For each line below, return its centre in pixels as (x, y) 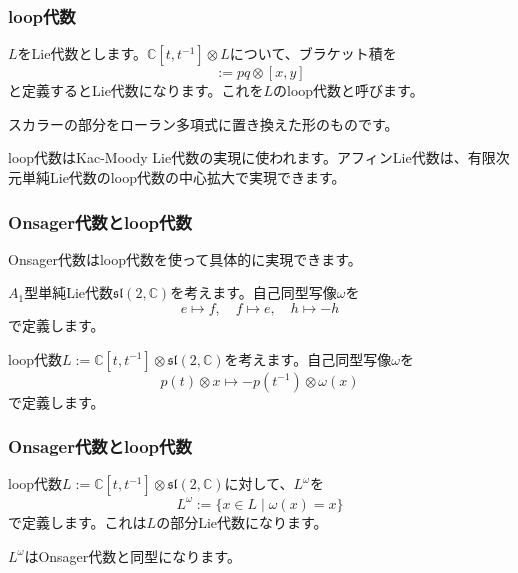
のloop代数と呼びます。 (348, 90)
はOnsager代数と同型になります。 (132, 555)
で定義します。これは (77, 521)
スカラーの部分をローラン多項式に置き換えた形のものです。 (203, 123)
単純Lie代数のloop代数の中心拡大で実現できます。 (183, 177)
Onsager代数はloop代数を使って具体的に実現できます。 (185, 258)
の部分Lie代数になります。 (242, 521)
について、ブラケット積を (313, 53)
